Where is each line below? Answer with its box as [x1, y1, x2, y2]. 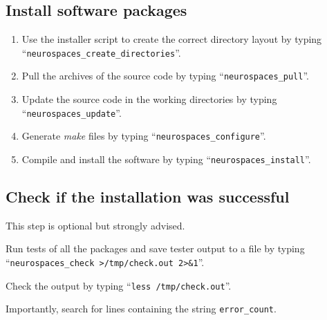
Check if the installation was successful [6, 186, 290, 207]
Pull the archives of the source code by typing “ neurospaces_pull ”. [21, 68, 309, 83]
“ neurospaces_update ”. [21, 105, 122, 120]
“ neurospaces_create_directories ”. [21, 45, 181, 59]
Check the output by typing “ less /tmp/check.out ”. [6, 278, 232, 292]
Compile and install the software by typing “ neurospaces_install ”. [21, 152, 311, 167]
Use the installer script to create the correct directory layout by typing [21, 32, 322, 46]
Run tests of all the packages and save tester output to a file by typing [6, 241, 305, 256]
